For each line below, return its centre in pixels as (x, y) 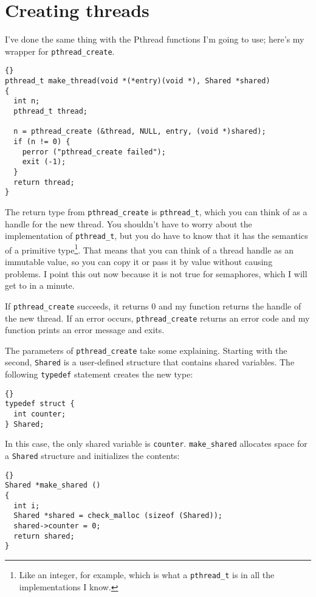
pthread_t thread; (51, 111)
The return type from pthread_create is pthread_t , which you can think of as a (156, 211)
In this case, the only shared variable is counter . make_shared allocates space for (156, 443)
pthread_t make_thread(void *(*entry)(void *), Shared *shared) (138, 81)
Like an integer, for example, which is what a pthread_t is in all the (147, 574)
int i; (27, 506)
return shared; (44, 536)
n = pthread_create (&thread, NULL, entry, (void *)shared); (140, 132)
